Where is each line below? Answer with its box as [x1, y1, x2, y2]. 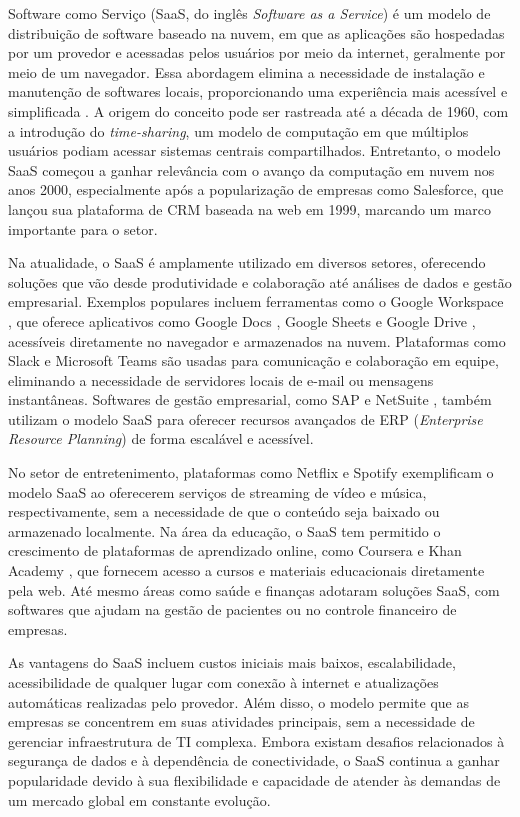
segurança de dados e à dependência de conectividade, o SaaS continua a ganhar [8, 750, 500, 771]
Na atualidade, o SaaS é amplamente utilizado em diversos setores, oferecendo [8, 252, 486, 273]
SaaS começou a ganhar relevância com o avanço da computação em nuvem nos [8, 159, 495, 180]
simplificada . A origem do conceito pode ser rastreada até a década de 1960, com [8, 100, 509, 121]
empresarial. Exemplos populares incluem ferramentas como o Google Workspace [8, 291, 504, 312]
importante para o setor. [8, 218, 158, 239]
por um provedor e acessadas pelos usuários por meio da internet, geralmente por [8, 42, 506, 63]
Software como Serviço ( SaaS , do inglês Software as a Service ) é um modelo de [8, 3, 491, 23]
